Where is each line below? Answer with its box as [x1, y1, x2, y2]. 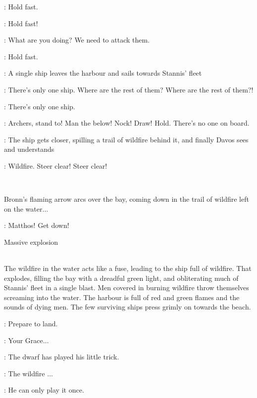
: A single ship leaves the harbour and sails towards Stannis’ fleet [4, 68, 202, 78]
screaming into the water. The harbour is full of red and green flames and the [4, 292, 240, 302]
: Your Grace [4, 335, 43, 345]
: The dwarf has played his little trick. [4, 352, 119, 362]
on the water [4, 203, 43, 214]
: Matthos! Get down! [4, 220, 69, 230]
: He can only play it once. [4, 385, 84, 395]
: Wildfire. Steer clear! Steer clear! [4, 160, 107, 171]
